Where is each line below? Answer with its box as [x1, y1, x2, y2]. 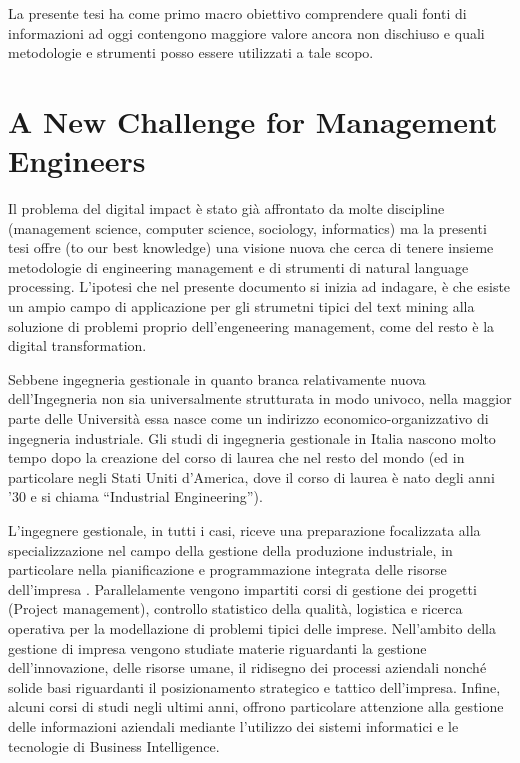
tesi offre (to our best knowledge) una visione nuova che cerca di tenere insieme [8, 237, 494, 258]
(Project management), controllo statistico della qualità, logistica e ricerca [8, 598, 463, 619]
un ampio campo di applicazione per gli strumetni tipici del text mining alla [8, 296, 475, 317]
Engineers [8, 140, 146, 181]
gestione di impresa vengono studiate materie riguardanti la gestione [8, 637, 427, 658]
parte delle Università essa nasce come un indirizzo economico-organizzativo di [8, 408, 489, 429]
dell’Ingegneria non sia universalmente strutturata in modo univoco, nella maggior [8, 388, 512, 409]
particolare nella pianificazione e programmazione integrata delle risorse [8, 559, 447, 580]
